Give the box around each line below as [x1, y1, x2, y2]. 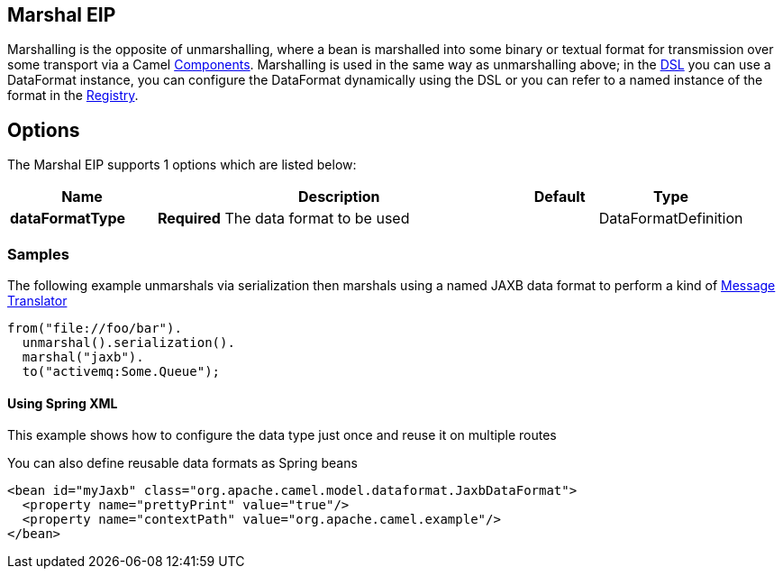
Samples [7, 244, 69, 263]
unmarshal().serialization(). [22, 335, 235, 351]
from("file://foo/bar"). [7, 321, 182, 336]
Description [298, 187, 380, 206]
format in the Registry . [7, 87, 139, 104]
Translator [7, 293, 68, 309]
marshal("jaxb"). [22, 350, 144, 365]
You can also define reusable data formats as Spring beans [7, 455, 358, 471]
